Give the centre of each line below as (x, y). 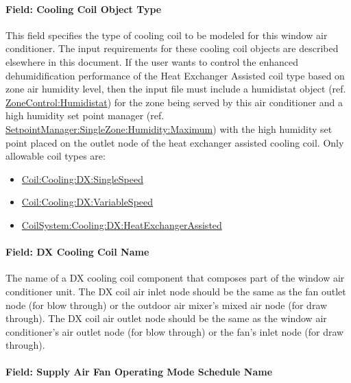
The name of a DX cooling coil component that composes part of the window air (175, 278)
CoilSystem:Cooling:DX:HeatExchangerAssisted (122, 224)
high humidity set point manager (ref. (85, 115)
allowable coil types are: (56, 156)
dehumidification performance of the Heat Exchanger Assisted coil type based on (175, 75)
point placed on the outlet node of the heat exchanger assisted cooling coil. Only (175, 142)
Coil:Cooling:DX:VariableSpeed (87, 202)
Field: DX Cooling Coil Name (77, 252)
